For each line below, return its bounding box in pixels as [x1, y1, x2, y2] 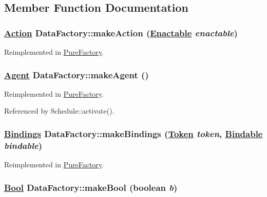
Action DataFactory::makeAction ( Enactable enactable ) [4, 26, 238, 39]
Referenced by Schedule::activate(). [4, 105, 115, 116]
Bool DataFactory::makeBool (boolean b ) [4, 181, 178, 193]
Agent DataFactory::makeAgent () [4, 68, 149, 81]
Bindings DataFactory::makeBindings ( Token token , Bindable [4, 127, 263, 140]
